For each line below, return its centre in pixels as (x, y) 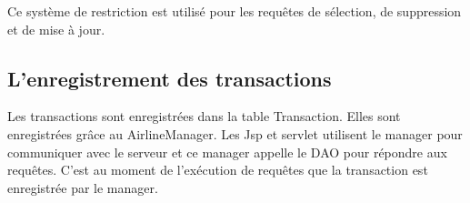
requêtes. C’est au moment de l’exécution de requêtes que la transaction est (218, 170)
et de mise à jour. (56, 29)
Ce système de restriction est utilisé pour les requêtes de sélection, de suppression (235, 11)
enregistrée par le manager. (83, 187)
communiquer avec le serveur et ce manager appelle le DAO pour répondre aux (227, 152)
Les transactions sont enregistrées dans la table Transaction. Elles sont (204, 116)
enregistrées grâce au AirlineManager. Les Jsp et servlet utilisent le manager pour (235, 133)
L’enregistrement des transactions (170, 78)
